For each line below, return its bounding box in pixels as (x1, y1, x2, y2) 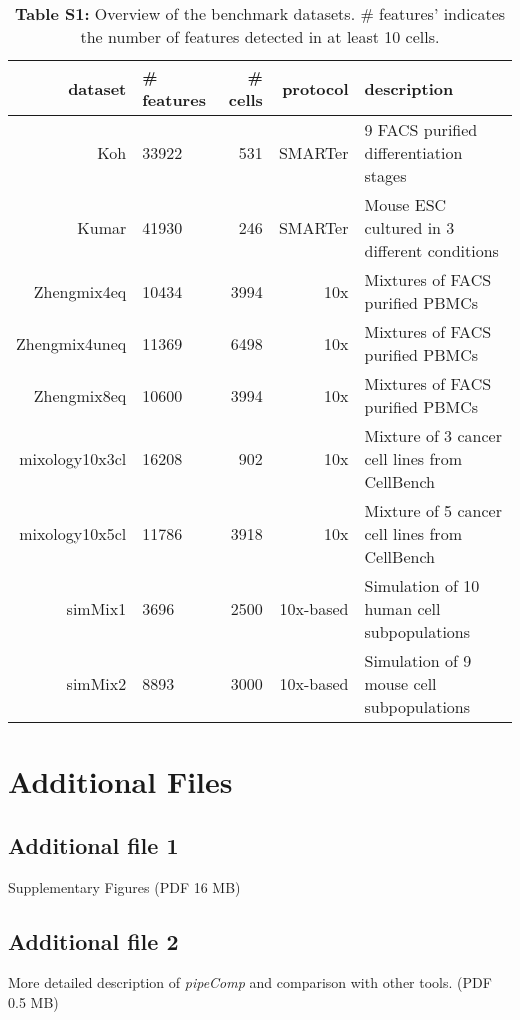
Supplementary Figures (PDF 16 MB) (8, 876, 241, 897)
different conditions (364, 239, 499, 262)
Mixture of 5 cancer (364, 499, 502, 522)
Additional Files (8, 761, 233, 802)
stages (364, 164, 407, 187)
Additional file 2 (8, 925, 179, 956)
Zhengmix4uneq (16, 331, 127, 355)
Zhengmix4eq (33, 279, 127, 303)
